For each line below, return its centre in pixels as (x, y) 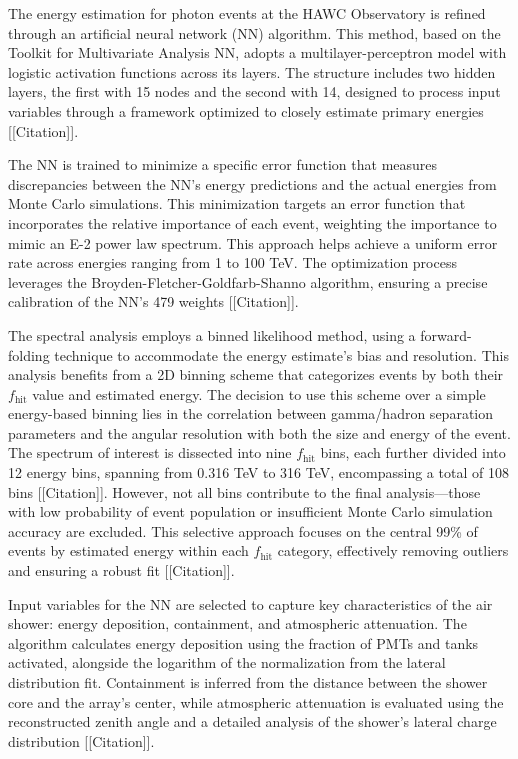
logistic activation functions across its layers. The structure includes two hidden (252, 71)
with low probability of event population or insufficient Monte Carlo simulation (250, 511)
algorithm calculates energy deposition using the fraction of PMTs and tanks (243, 642)
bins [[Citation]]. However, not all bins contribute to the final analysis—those (244, 491)
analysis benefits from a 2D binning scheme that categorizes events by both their (256, 374)
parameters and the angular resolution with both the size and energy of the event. (259, 432)
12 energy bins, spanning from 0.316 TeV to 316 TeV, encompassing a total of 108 (258, 472)
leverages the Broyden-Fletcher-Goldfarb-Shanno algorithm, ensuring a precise (248, 281)
